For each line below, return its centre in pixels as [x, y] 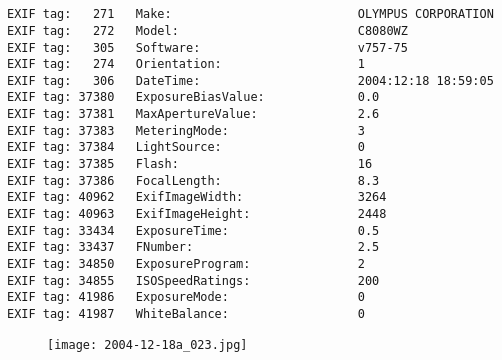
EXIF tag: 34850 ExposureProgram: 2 [186, 264]
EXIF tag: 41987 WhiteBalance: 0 [186, 314]
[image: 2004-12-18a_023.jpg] [147, 344]
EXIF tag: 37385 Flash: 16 [190, 164]
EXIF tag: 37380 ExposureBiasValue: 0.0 [193, 97]
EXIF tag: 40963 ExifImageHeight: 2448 [197, 214]
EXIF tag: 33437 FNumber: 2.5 [193, 247]
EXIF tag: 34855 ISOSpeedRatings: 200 [193, 280]
